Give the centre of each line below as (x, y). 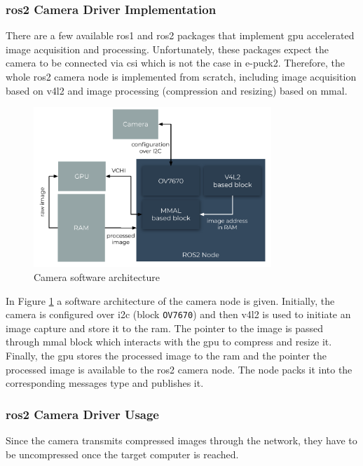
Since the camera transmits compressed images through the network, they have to (181, 440)
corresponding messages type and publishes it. (105, 383)
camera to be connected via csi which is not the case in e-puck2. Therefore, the (176, 63)
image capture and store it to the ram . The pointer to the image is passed (165, 328)
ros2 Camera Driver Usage (82, 414)
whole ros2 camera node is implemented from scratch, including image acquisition (181, 76)
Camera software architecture (97, 277)
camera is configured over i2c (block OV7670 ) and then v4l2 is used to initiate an (178, 314)
